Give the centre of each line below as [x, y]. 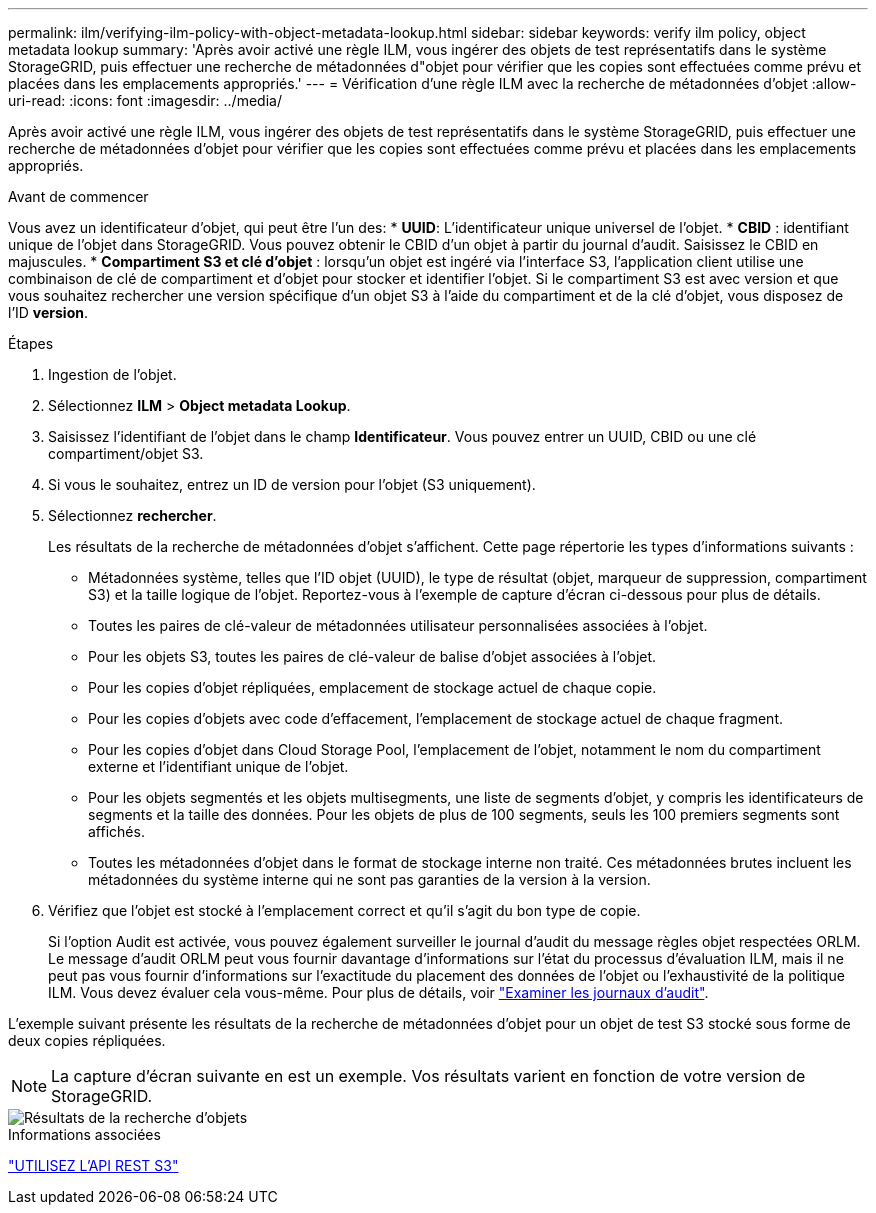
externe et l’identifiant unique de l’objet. [218, 766]
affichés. [116, 831]
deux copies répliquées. [87, 1040]
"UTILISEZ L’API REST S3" [93, 1165]
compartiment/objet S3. [126, 453]
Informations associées [84, 1134]
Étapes [31, 343]
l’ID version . [48, 312]
